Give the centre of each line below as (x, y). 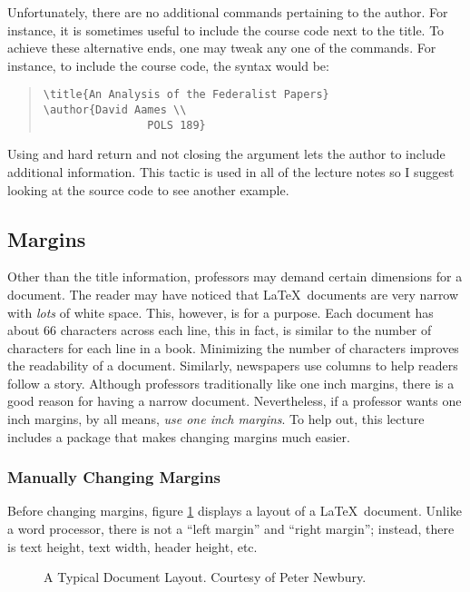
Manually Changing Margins (114, 477)
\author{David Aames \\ (115, 110)
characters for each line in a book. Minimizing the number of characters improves (233, 347)
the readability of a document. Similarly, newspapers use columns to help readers (233, 365)
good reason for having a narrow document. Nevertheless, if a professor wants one (235, 401)
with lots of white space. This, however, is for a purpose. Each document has (220, 312)
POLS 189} (176, 125)
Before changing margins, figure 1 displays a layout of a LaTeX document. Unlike (235, 511)
